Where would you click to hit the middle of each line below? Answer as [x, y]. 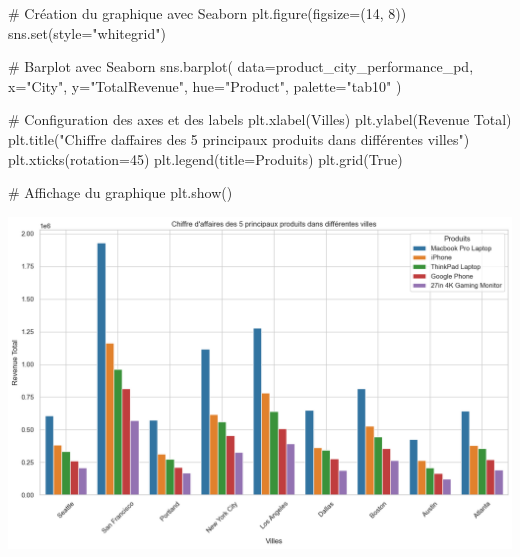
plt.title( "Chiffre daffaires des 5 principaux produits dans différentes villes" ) [239, 138]
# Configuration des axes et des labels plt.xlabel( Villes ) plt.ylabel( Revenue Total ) [260, 119]
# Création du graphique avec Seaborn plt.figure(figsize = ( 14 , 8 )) [207, 13]
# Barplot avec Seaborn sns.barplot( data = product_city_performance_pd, [241, 66]
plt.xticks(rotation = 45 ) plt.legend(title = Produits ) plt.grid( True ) [205, 158]
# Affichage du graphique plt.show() [120, 192]
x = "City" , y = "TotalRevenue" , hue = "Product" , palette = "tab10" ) [205, 85]
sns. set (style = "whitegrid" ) [87, 32]
